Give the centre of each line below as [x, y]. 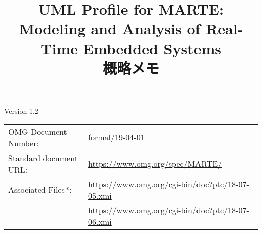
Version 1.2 [21, 110]
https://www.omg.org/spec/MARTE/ [155, 164]
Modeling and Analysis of [110, 28]
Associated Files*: [40, 190]
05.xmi [100, 195]
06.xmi [100, 221]
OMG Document [38, 131]
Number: [23, 143]
